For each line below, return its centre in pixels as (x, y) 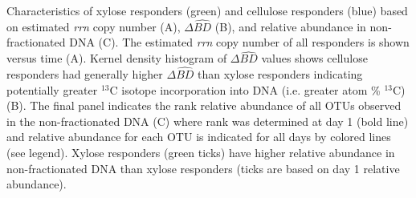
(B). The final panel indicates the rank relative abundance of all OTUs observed (204, 105)
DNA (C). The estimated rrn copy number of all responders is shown (239, 42)
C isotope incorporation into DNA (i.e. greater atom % (245, 89)
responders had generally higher (85, 74)
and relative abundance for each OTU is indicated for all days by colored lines (199, 137)
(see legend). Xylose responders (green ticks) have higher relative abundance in (201, 152)
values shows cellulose (314, 58)
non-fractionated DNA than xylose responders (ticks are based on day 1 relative (203, 168)
